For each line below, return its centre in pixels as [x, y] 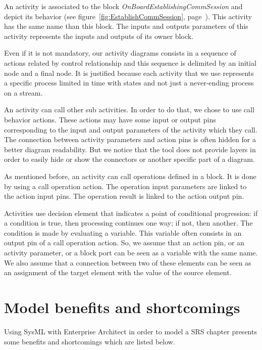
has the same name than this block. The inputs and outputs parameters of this [126, 26]
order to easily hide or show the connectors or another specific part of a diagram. [129, 159]
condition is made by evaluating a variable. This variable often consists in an [123, 232]
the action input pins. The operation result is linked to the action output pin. [124, 196]
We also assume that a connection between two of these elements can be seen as [128, 262]
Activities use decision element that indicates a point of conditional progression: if [131, 213]
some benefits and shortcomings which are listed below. [90, 341]
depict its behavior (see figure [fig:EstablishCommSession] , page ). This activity [128, 16]
